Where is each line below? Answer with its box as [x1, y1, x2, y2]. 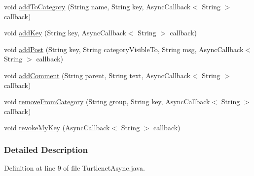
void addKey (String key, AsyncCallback [4, 28, 126, 38]
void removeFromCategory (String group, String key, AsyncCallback [4, 96, 210, 107]
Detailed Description [4, 143, 88, 155]
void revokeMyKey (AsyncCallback [4, 122, 110, 133]
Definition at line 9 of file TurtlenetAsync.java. [4, 163, 145, 173]
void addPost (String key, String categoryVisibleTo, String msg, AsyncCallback [4, 44, 244, 54]
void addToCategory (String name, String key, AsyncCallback [4, 1, 191, 11]
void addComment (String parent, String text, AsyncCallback [4, 70, 190, 80]
